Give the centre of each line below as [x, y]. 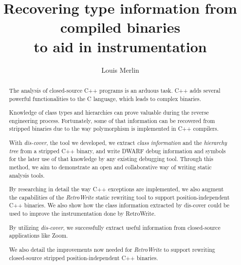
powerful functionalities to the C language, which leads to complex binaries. [105, 98]
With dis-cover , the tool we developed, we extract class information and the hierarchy [118, 142]
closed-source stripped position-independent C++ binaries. [83, 257]
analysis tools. [27, 175]
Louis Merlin [120, 70]
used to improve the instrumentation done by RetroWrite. [82, 214]
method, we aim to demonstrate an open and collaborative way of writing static [110, 167]
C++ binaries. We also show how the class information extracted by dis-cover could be [119, 205]
